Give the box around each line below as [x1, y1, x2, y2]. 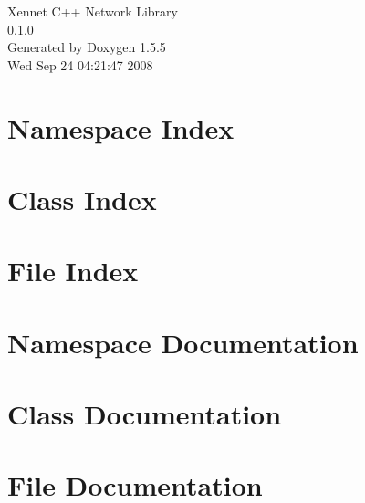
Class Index [7, 180, 157, 217]
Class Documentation [7, 395, 282, 433]
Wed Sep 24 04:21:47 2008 [7, 55, 153, 74]
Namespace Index [7, 109, 235, 146]
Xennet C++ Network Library [7, 2, 178, 20]
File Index [7, 252, 139, 289]
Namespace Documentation [7, 323, 359, 361]
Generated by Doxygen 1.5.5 [7, 37, 166, 57]
